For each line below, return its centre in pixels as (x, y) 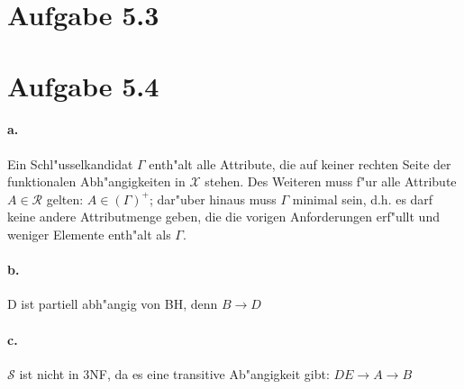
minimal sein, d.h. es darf (363, 199)
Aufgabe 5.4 (83, 85)
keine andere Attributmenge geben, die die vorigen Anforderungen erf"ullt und (223, 217)
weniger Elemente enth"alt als (89, 234)
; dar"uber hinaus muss (213, 199)
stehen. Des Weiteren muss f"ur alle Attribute (331, 181)
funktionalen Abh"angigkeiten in (96, 181)
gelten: (65, 199)
